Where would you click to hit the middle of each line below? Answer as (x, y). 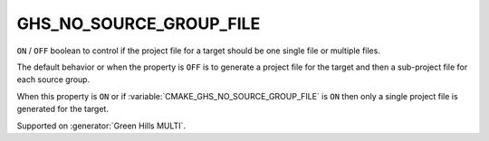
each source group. (53, 80)
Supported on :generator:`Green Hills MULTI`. (101, 126)
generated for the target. (62, 109)
